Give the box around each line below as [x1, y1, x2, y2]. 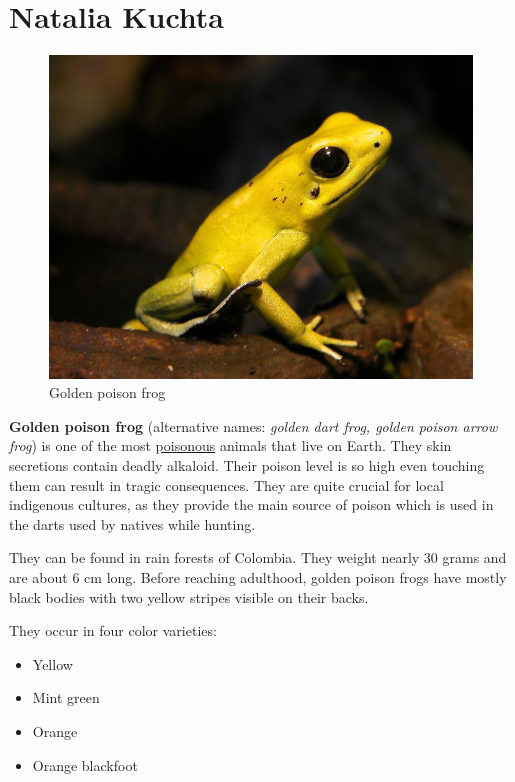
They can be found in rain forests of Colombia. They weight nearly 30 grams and [9, 547, 507, 568]
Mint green [32, 687, 100, 708]
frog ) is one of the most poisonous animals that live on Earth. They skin [9, 435, 452, 456]
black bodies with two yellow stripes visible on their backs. [9, 586, 369, 607]
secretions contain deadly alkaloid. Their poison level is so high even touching [9, 455, 485, 476]
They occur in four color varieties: [9, 620, 217, 641]
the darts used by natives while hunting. [9, 513, 256, 534]
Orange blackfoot [32, 754, 138, 775]
